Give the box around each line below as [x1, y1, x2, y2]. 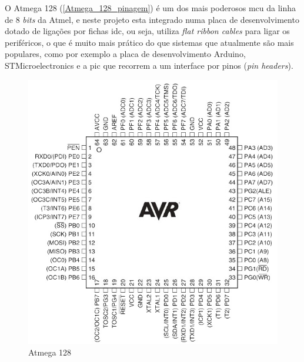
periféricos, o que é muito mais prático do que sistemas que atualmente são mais [5, 36, 294, 48]
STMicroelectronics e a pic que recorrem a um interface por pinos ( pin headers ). [5, 59, 293, 71]
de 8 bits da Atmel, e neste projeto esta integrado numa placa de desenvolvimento [5, 13, 299, 25]
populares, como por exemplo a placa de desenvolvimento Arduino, [5, 48, 246, 60]
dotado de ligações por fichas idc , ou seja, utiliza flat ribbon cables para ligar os [5, 25, 290, 37]
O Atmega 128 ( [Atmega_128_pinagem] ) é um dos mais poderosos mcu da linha [5, 2, 296, 14]
